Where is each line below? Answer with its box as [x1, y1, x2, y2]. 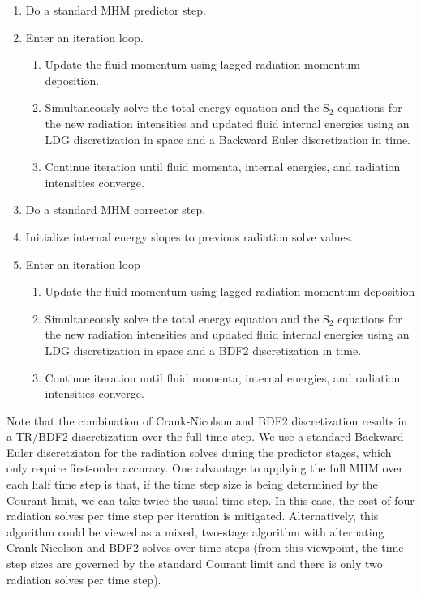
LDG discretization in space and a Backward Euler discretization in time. [45, 130, 411, 147]
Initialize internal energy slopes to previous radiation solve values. [25, 228, 354, 245]
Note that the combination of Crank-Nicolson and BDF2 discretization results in [6, 412, 408, 429]
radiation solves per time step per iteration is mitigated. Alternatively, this [6, 507, 379, 524]
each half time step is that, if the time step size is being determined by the [6, 476, 378, 493]
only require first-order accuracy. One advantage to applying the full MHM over [6, 459, 403, 476]
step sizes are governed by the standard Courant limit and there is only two [6, 555, 383, 572]
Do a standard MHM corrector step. [25, 201, 206, 218]
